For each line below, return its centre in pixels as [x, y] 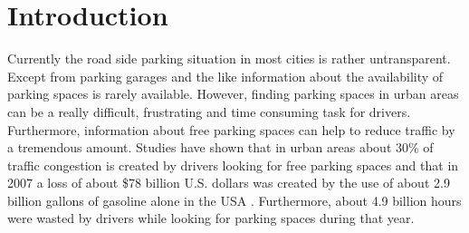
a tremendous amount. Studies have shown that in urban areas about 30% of [220, 147]
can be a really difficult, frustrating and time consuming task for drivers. [209, 111]
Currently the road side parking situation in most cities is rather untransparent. [229, 58]
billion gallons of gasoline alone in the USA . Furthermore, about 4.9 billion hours [234, 200]
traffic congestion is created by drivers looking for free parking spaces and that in [233, 165]
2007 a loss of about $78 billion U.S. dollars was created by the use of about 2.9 [229, 183]
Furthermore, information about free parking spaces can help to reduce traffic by [231, 129]
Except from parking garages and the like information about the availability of [225, 76]
